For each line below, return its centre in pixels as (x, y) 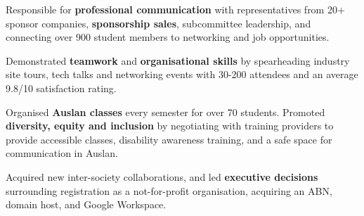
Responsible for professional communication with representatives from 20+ (175, 9)
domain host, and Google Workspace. (86, 204)
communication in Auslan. (62, 153)
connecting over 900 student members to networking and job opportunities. (168, 37)
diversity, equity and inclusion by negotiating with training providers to (170, 126)
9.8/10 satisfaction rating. (61, 88)
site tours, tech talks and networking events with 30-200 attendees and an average (182, 74)
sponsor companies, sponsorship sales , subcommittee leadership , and (158, 23)
